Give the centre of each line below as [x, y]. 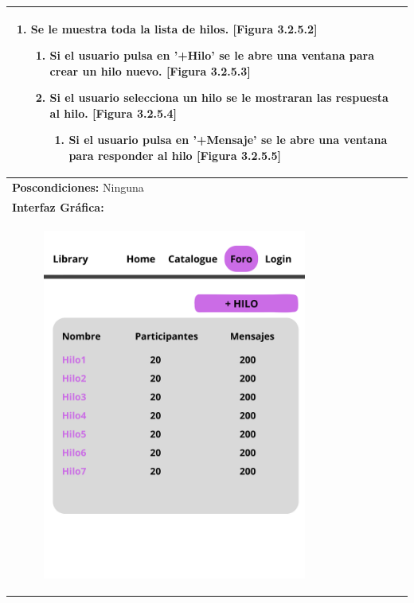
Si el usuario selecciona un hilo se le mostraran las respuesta [219, 97]
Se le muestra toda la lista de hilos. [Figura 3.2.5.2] [174, 28]
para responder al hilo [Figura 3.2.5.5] [175, 156]
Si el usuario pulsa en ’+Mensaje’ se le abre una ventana [228, 140]
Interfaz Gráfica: [58, 206]
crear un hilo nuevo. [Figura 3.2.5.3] [150, 70]
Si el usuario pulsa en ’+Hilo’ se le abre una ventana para [212, 55]
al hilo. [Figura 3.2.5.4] [113, 113]
